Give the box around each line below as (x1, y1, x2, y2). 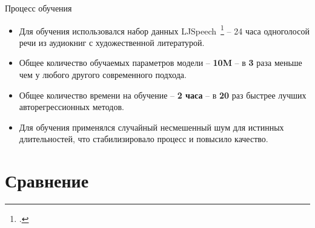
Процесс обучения (5, 2, 72, 14)
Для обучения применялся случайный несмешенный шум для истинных (19, 120, 284, 133)
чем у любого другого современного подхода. (19, 68, 187, 81)
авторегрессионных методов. (19, 100, 124, 113)
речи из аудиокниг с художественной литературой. (19, 36, 205, 48)
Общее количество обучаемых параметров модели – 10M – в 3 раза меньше (19, 56, 302, 69)
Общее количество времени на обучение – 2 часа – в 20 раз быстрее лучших (19, 88, 307, 101)
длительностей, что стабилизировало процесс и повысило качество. (19, 132, 268, 145)
